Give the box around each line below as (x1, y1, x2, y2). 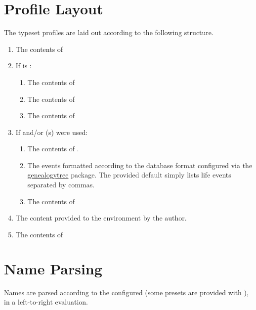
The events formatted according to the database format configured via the (27, 160, 253, 170)
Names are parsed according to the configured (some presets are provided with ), (4, 287, 249, 297)
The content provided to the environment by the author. (15, 213, 187, 223)
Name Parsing (4, 258, 102, 278)
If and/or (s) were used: (15, 127, 88, 137)
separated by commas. (27, 179, 95, 190)
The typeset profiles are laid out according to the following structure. (4, 27, 213, 38)
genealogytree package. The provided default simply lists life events (27, 170, 231, 180)
